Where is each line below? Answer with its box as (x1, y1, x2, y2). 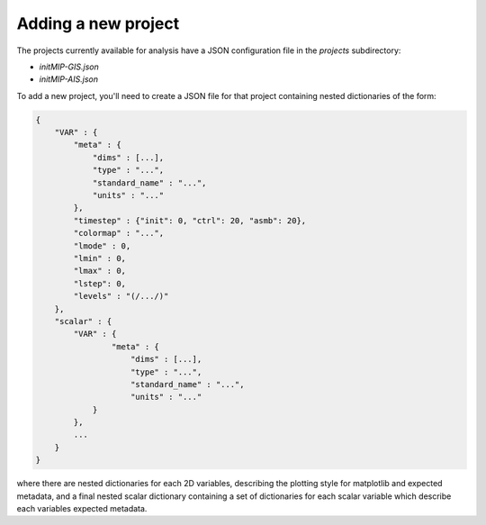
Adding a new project (16, 14, 180, 33)
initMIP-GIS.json (39, 61, 99, 72)
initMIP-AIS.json (39, 74, 99, 85)
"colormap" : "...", (73, 228, 165, 239)
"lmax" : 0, (73, 266, 126, 276)
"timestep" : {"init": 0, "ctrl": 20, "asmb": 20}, (73, 215, 307, 225)
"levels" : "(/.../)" (73, 291, 169, 302)
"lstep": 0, (73, 278, 126, 288)
